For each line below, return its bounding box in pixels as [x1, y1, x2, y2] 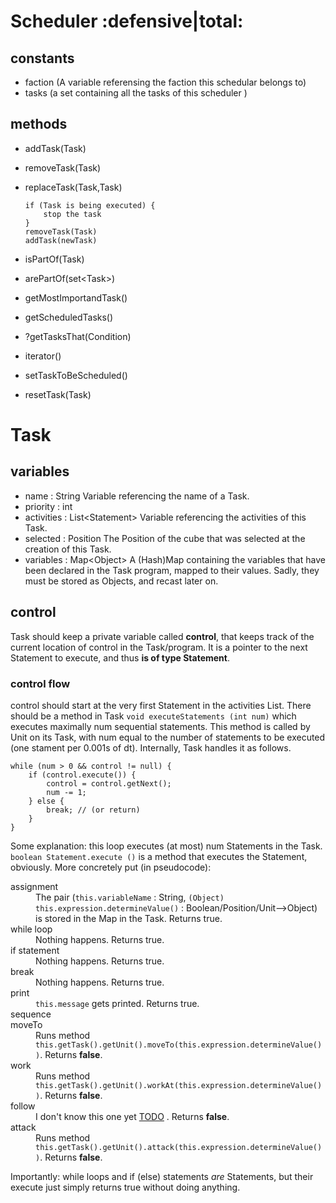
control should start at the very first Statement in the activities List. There [10, 699, 312, 711]
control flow [10, 676, 71, 690]
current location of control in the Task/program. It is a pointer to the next [10, 641, 308, 653]
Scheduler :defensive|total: [10, 10, 244, 33]
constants [10, 50, 75, 67]
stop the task [43, 209, 102, 219]
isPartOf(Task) [24, 253, 85, 265]
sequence [10, 1008, 52, 1020]
